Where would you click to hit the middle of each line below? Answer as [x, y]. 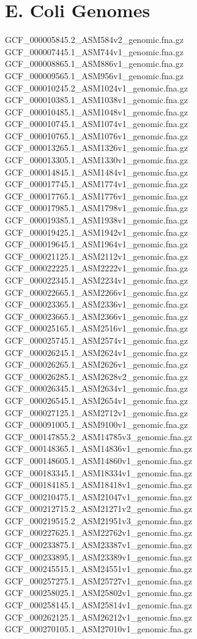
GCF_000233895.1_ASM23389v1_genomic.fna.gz [98, 556]
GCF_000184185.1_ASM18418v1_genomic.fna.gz [98, 485]
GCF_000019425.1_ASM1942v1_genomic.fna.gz [96, 232]
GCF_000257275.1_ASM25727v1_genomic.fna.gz [98, 580]
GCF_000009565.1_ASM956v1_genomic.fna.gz [94, 75]
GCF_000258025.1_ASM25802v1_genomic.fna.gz [98, 593]
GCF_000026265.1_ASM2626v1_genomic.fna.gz [96, 364]
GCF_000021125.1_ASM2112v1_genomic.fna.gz [96, 256]
